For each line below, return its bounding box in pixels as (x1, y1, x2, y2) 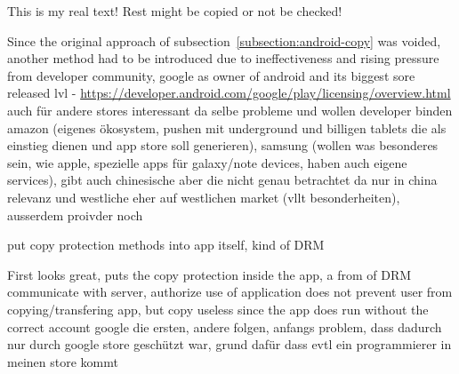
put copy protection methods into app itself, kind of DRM (7, 235, 325, 254)
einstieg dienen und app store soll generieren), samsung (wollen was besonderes (7, 136, 439, 155)
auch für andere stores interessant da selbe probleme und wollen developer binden (7, 100, 453, 119)
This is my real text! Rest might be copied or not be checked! (7, 2, 342, 20)
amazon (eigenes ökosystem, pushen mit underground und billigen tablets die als (7, 118, 447, 137)
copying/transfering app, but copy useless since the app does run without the (7, 299, 429, 318)
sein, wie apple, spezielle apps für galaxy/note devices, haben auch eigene (7, 153, 407, 171)
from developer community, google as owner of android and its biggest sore (7, 66, 415, 84)
